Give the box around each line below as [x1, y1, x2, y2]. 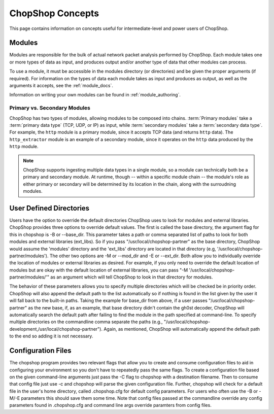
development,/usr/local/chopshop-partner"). [9, 326, 102, 332]
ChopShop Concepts [9, 8, 99, 19]
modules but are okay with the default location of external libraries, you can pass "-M [9, 267, 188, 273]
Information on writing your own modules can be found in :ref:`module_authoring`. [9, 92, 181, 98]
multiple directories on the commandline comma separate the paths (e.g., [9, 319, 163, 325]
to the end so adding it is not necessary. [9, 333, 93, 339]
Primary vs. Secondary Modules [9, 105, 91, 112]
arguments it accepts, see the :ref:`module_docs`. [9, 83, 114, 89]
